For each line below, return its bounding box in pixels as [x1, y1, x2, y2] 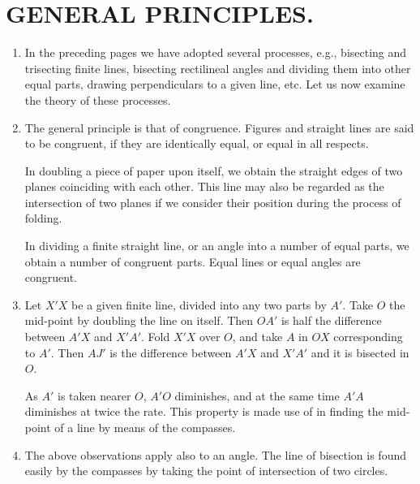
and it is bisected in [311, 344, 409, 361]
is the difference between [109, 344, 232, 361]
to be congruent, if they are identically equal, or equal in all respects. [24, 135, 369, 152]
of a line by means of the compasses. [54, 419, 236, 435]
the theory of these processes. [24, 91, 171, 108]
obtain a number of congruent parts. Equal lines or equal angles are [24, 253, 361, 270]
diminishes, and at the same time [174, 387, 340, 404]
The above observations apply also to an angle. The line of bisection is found [24, 446, 406, 463]
